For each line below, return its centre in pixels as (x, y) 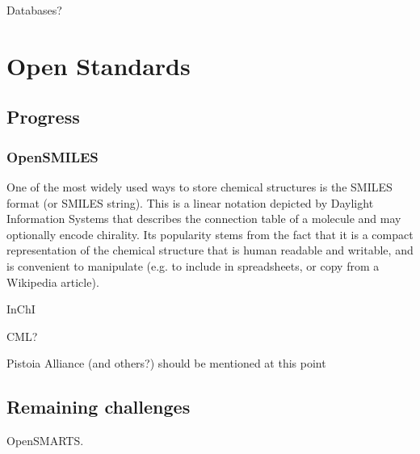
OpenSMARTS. (45, 441)
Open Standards (99, 65)
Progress (43, 117)
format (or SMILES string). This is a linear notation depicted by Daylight (190, 202)
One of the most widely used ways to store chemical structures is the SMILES (199, 186)
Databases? (34, 10)
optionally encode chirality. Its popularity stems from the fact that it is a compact (210, 234)
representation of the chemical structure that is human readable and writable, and (210, 250)
